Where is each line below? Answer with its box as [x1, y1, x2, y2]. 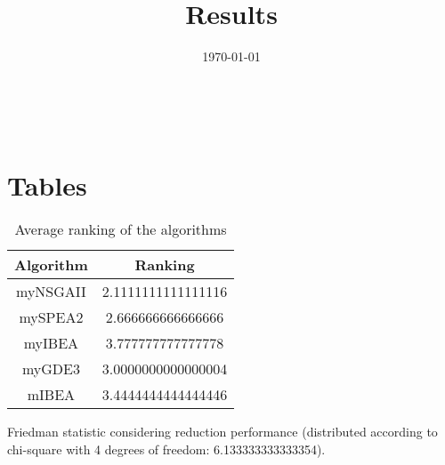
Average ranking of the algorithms [14, 219, 227, 240]
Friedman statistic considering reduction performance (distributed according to [7, 422, 438, 441]
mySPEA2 [19, 307, 84, 328]
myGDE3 [21, 358, 80, 380]
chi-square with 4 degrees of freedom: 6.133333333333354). [7, 440, 326, 459]
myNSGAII [16, 281, 86, 302]
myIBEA [23, 333, 79, 354]
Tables [7, 166, 87, 203]
